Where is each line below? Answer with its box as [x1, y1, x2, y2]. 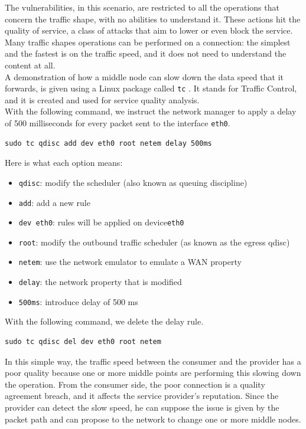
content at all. [5, 58, 56, 71]
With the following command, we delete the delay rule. [5, 315, 204, 328]
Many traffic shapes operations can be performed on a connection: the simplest [5, 35, 291, 48]
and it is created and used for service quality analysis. [5, 93, 200, 106]
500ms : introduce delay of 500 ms [18, 295, 138, 307]
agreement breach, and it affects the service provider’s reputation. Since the [5, 389, 279, 402]
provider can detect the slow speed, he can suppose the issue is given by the [5, 401, 279, 413]
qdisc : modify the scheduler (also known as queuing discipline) [18, 176, 248, 188]
